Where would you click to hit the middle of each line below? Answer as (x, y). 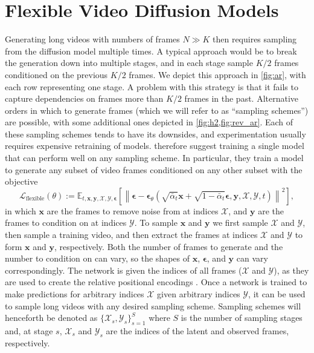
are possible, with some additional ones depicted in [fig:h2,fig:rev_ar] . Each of (149, 122)
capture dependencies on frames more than (84, 98)
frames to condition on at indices (66, 223)
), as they (291, 270)
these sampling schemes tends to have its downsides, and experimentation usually (155, 134)
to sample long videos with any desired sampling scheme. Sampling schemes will (153, 305)
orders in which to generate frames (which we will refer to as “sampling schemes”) (157, 110)
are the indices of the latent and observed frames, (197, 330)
